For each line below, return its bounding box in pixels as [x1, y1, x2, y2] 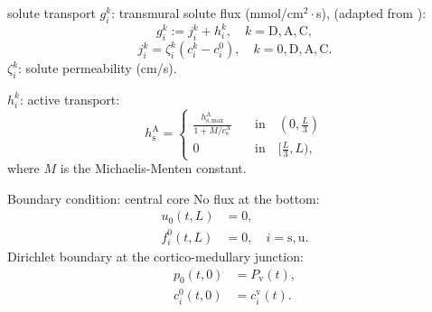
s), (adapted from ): [315, 4, 427, 22]
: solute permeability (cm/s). [18, 59, 177, 78]
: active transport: [19, 89, 120, 108]
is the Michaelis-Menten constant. [60, 159, 247, 178]
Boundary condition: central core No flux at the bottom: [7, 188, 320, 207]
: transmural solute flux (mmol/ [111, 4, 287, 22]
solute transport [7, 4, 96, 22]
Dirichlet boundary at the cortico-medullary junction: [7, 246, 304, 265]
